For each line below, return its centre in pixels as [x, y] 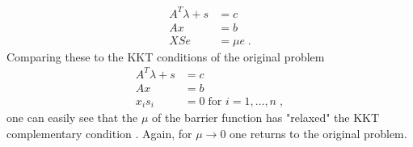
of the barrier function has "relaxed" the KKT [266, 118]
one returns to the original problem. [318, 133]
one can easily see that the [72, 118]
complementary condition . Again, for [99, 133]
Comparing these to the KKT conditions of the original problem [166, 56]
